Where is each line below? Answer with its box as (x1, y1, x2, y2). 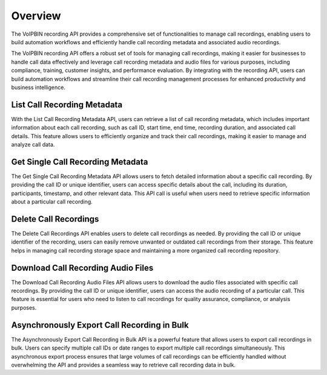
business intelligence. (11, 84, 66, 91)
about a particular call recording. (11, 198, 93, 205)
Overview (11, 9, 61, 22)
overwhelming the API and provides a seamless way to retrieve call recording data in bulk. (11, 361, 236, 368)
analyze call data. (11, 141, 55, 148)
